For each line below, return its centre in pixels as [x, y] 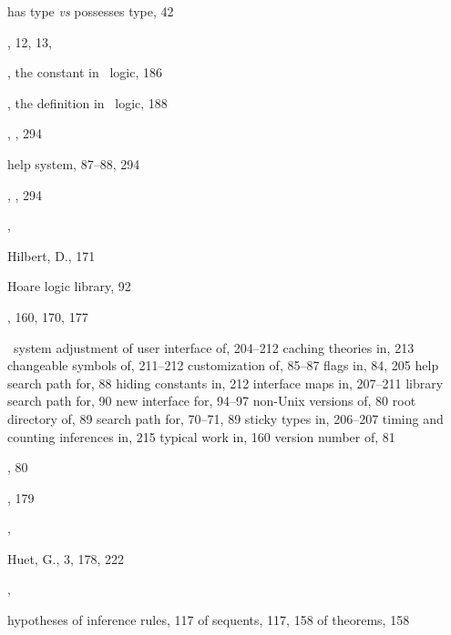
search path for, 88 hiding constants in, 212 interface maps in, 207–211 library [225, 383]
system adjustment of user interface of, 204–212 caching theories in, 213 [214, 347]
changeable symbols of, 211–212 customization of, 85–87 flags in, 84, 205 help [223, 365]
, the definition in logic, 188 [87, 102]
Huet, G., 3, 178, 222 [66, 558]
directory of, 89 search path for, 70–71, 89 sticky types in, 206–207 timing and [225, 418]
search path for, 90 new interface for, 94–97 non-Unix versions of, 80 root [212, 401]
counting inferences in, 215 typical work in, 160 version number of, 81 [201, 436]
